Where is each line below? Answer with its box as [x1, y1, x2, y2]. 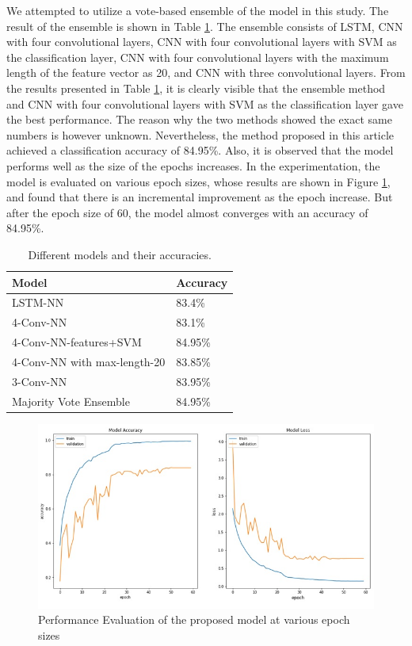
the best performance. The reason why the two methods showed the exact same [6, 111, 392, 128]
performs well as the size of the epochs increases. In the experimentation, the [6, 157, 380, 174]
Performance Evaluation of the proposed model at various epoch [38, 611, 350, 628]
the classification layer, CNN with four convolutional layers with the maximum [6, 48, 389, 65]
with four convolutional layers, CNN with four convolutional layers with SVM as [6, 33, 397, 50]
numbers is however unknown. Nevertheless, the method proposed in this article [6, 126, 395, 143]
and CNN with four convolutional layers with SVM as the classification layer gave [6, 95, 403, 112]
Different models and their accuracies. [28, 246, 212, 262]
